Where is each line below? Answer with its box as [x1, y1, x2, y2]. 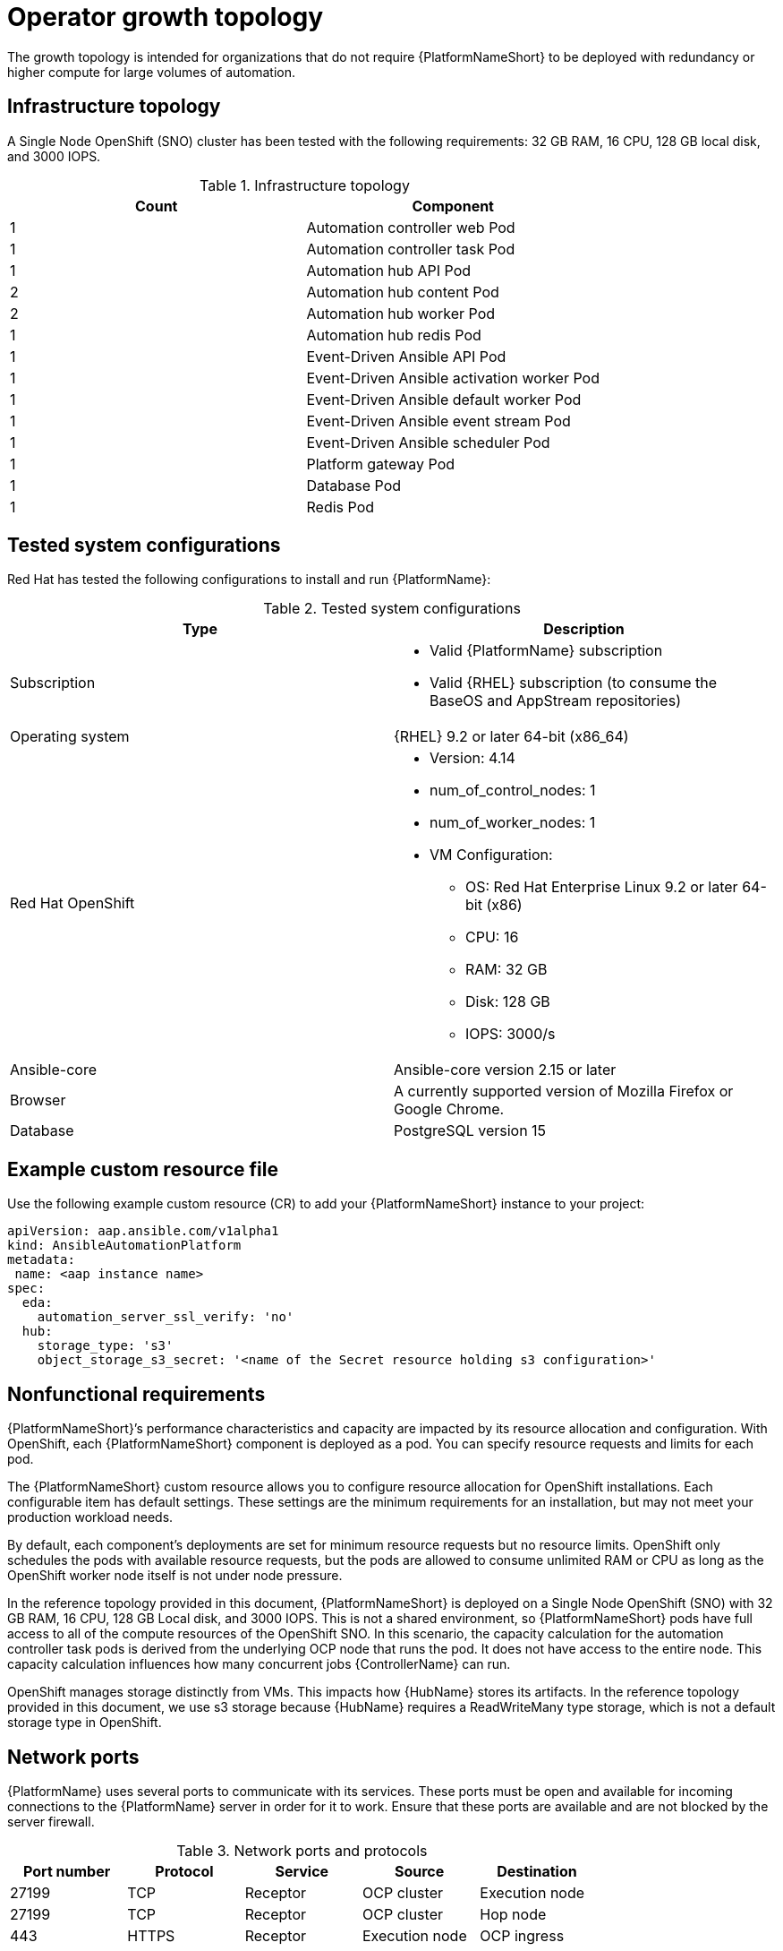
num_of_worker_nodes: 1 [430, 813, 596, 832]
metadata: [7, 1252, 75, 1268]
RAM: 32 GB [465, 960, 548, 979]
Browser [10, 1091, 66, 1110]
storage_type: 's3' [37, 1338, 174, 1354]
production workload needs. [7, 1509, 174, 1526]
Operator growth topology [7, 2, 324, 32]
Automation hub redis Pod [306, 325, 481, 344]
